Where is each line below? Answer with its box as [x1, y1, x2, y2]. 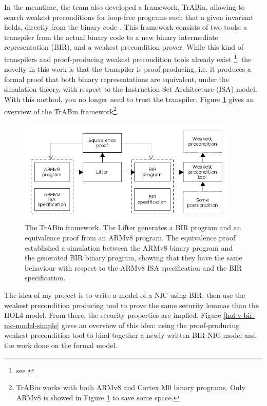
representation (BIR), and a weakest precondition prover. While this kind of [4, 42, 243, 52]
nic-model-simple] [4, 319, 60, 330]
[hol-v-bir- [223, 310, 255, 320]
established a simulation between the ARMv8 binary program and [25, 242, 233, 253]
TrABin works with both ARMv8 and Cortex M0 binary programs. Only [16, 382, 245, 393]
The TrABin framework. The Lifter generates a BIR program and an [25, 222, 241, 233]
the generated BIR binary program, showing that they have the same [25, 252, 242, 263]
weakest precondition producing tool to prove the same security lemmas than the [4, 299, 259, 310]
